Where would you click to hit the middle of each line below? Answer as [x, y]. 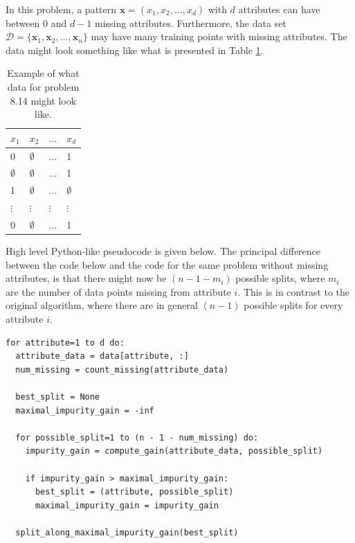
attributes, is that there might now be [86, 278]
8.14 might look [43, 100]
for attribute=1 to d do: [65, 342]
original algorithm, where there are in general [102, 305]
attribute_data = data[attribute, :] [102, 356]
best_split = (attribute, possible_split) [134, 492]
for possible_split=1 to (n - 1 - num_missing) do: [137, 437]
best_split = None [58, 397]
